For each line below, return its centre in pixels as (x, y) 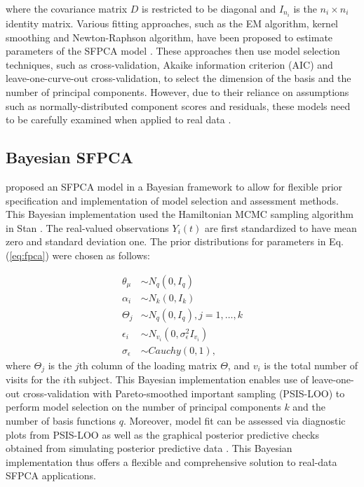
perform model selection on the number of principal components (143, 407)
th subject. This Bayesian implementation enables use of (187, 379)
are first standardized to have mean (281, 227)
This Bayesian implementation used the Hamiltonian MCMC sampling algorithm (180, 214)
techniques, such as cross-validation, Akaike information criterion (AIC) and (169, 64)
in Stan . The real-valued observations (87, 227)
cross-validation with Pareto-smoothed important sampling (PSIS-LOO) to (184, 393)
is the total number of (311, 365)
